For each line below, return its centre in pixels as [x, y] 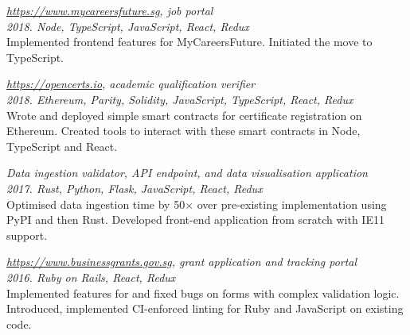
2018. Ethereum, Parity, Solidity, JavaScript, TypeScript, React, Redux [180, 99]
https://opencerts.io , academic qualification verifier [131, 84]
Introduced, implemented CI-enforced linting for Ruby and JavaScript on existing [205, 308]
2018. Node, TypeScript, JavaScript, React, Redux [128, 26]
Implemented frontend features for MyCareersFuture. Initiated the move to [189, 42]
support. [27, 235]
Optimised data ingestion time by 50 [96, 204]
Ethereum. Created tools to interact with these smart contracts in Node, [184, 131]
